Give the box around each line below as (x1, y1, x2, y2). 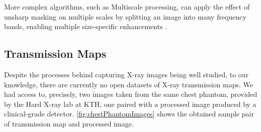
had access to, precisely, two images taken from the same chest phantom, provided (4, 89, 257, 99)
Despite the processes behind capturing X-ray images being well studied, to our (4, 69, 249, 79)
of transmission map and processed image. (4, 118, 134, 128)
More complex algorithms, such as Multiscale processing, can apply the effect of (4, 2, 250, 12)
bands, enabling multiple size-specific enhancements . (4, 21, 167, 32)
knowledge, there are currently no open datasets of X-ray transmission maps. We (4, 79, 253, 89)
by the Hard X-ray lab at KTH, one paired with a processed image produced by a (4, 98, 256, 109)
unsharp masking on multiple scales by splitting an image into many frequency (4, 11, 246, 22)
